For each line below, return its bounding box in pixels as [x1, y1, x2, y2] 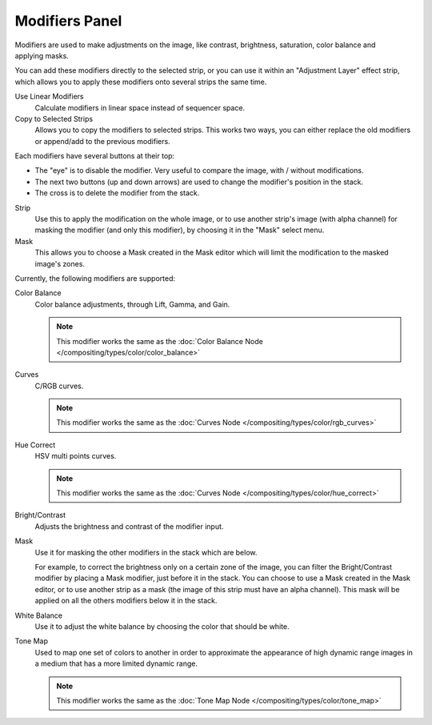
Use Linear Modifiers [14, 92, 84, 102]
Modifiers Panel [14, 12, 122, 30]
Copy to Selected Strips [14, 114, 94, 123]
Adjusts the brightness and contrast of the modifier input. [34, 521, 224, 531]
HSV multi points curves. [34, 451, 117, 461]
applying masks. [14, 50, 70, 60]
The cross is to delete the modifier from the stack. [34, 188, 200, 198]
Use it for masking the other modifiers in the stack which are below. [34, 547, 258, 557]
